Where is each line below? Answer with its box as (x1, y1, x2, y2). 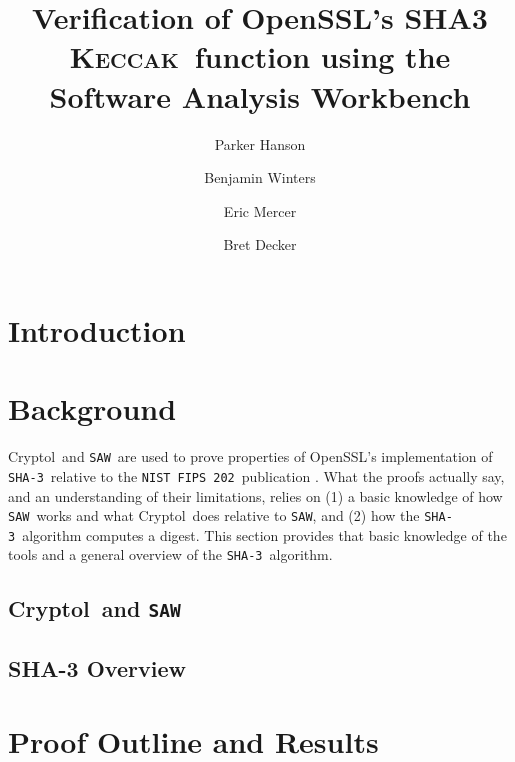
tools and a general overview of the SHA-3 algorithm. (8, 544, 333, 565)
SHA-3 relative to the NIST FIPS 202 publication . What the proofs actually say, (8, 465, 505, 486)
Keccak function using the (69, 36, 451, 77)
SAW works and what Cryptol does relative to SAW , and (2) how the (8, 505, 420, 526)
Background (8, 388, 177, 429)
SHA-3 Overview (8, 652, 186, 683)
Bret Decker (223, 234, 297, 255)
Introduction (8, 309, 186, 350)
